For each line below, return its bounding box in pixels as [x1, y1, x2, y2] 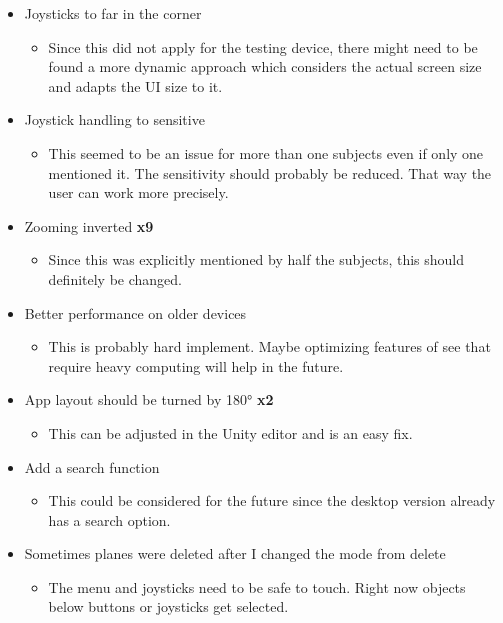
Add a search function [24, 456, 160, 477]
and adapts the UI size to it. [48, 75, 223, 96]
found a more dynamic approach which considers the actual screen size [48, 56, 482, 77]
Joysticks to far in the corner [24, 3, 202, 23]
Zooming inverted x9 [24, 215, 154, 236]
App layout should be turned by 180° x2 [24, 389, 274, 410]
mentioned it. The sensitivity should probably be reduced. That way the [48, 162, 492, 183]
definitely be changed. [48, 268, 182, 289]
